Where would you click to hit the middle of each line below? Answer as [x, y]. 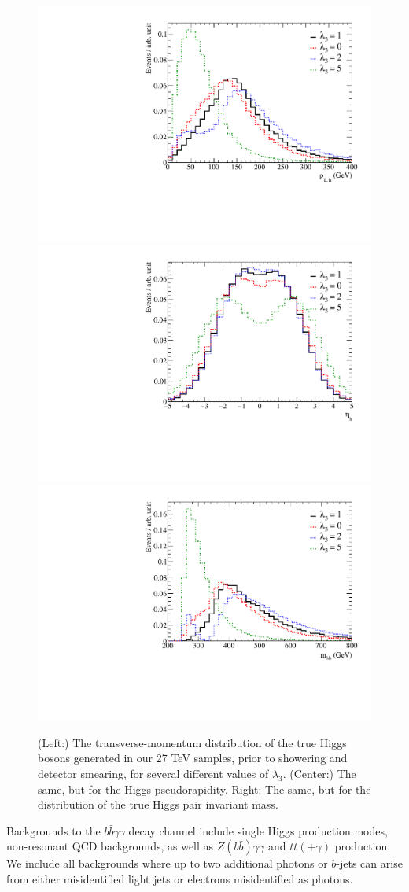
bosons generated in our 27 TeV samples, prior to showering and [193, 758]
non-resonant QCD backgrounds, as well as [110, 846]
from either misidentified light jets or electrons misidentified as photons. [180, 878]
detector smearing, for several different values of [153, 773]
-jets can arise [369, 863]
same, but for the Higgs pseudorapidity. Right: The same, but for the [204, 789]
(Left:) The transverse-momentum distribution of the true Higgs [192, 742]
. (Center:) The [319, 773]
